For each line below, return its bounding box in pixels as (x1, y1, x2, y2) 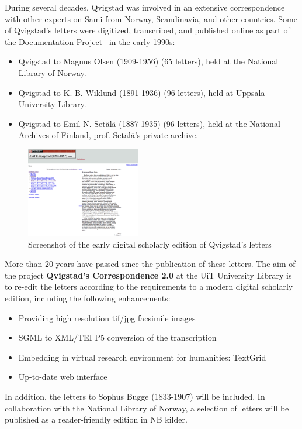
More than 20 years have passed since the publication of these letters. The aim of (5, 258, 296, 270)
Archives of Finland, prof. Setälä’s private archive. (18, 129, 199, 141)
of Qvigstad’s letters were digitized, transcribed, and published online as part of (5, 24, 290, 36)
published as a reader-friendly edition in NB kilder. (5, 413, 188, 425)
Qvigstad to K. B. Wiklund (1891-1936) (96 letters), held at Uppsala (18, 86, 265, 98)
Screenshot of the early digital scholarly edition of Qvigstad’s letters (28, 238, 272, 250)
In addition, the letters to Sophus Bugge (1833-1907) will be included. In (5, 390, 265, 403)
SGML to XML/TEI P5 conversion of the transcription (18, 331, 217, 344)
